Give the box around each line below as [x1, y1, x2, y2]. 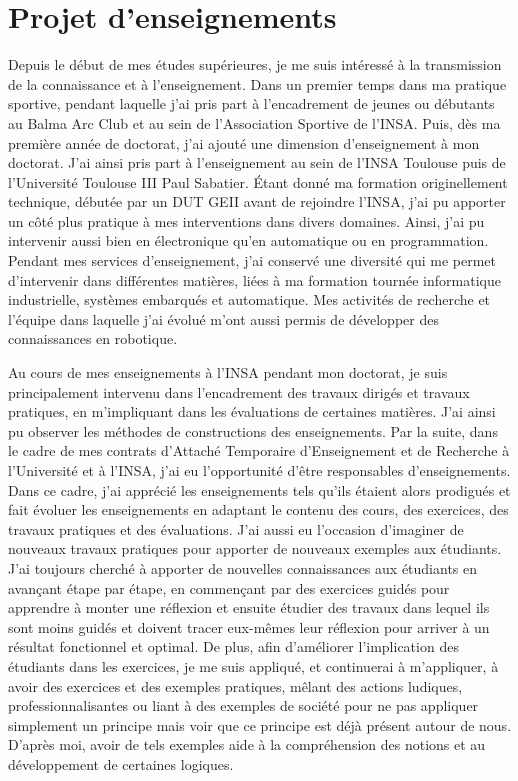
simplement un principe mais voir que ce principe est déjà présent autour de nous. [8, 714, 512, 735]
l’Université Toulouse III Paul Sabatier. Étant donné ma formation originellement [8, 171, 508, 192]
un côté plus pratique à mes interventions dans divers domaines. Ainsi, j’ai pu [8, 210, 485, 231]
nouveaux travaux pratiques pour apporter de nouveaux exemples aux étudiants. [8, 538, 502, 559]
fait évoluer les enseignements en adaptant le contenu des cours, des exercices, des [8, 499, 509, 520]
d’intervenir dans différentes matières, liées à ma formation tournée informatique [8, 269, 501, 290]
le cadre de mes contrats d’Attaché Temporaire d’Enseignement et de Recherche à [8, 440, 510, 461]
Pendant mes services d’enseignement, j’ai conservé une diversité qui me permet [8, 250, 497, 271]
